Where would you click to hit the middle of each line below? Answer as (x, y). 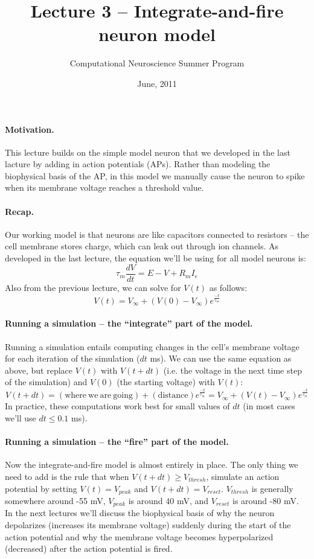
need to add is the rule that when (67, 476)
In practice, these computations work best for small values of (117, 406)
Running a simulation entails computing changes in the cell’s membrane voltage (152, 346)
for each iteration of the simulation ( (72, 358)
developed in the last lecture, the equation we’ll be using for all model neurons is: (155, 258)
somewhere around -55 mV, (55, 501)
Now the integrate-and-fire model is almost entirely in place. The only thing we (152, 465)
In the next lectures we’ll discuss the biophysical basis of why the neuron (140, 513)
